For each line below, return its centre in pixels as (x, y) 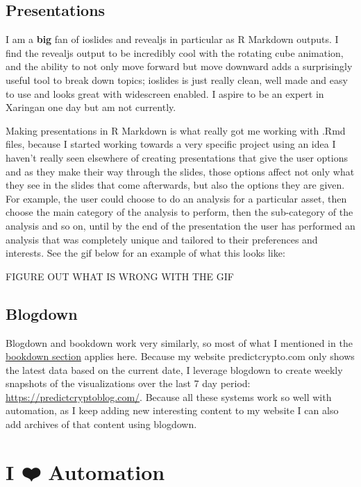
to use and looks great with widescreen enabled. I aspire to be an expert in (165, 93)
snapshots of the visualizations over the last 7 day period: (128, 383)
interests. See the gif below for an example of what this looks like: (145, 253)
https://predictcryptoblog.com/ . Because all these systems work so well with (169, 396)
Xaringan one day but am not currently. (91, 107)
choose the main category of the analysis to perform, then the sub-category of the (179, 212)
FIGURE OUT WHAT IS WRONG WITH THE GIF (120, 276)
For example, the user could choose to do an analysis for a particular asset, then (176, 198)
